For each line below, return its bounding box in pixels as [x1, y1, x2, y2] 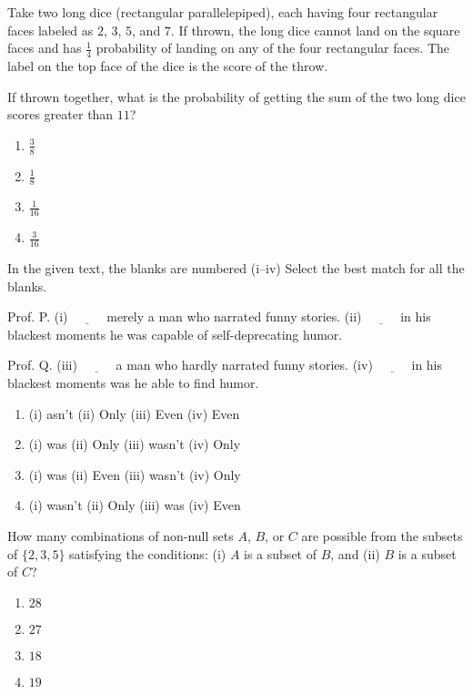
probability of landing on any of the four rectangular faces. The [96, 38, 450, 57]
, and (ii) [330, 544, 380, 563]
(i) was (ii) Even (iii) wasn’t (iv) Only [28, 464, 241, 484]
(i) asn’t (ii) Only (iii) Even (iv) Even [28, 403, 240, 423]
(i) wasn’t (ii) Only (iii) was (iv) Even [28, 495, 241, 515]
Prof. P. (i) [7, 307, 68, 326]
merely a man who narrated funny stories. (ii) [106, 307, 362, 326]
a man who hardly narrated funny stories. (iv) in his [116, 355, 443, 374]
